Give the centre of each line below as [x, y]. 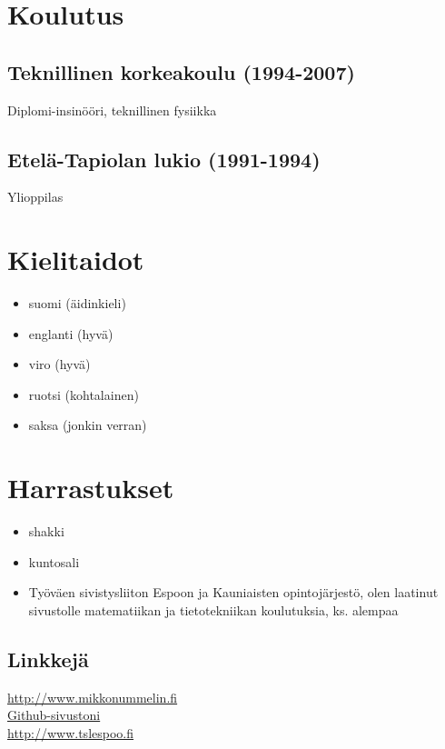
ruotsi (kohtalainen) [84, 394]
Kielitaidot [76, 260]
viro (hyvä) [59, 364]
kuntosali [54, 561]
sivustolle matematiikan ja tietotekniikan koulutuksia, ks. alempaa [213, 609]
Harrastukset [91, 488]
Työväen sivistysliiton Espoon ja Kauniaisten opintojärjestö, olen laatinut [233, 592]
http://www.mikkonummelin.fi [93, 697]
